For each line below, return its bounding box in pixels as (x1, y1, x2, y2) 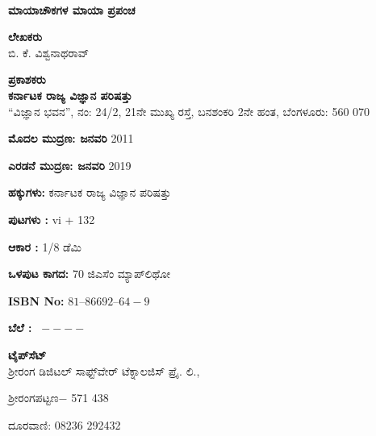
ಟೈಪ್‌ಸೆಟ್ (8, 346, 47, 363)
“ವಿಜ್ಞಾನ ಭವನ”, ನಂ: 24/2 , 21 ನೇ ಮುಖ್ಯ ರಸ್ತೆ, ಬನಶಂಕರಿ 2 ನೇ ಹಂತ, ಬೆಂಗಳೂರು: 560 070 (8, 102, 370, 119)
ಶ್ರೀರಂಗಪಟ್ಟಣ (8, 389, 59, 406)
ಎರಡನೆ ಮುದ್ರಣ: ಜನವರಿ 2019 (8, 156, 132, 173)
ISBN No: (8, 292, 65, 309)
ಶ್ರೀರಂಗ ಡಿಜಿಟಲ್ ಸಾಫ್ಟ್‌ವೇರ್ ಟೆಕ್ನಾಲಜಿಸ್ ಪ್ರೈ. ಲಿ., (8, 362, 200, 379)
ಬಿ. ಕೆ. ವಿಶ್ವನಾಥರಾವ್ (8, 44, 90, 60)
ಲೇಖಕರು (8, 28, 43, 45)
